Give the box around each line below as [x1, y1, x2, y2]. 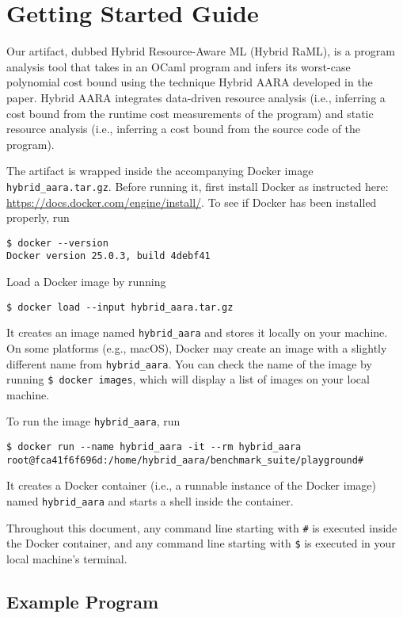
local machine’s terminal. [6, 550, 127, 566]
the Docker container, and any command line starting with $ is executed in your [6, 535, 396, 551]
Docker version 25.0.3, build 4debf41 [6, 250, 211, 262]
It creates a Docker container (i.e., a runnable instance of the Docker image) [6, 477, 376, 494]
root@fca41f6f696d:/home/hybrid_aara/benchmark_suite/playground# [6, 454, 364, 466]
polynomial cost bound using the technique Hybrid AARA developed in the [6, 74, 373, 90]
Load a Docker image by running [6, 273, 166, 290]
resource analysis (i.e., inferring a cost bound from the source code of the [6, 120, 361, 137]
